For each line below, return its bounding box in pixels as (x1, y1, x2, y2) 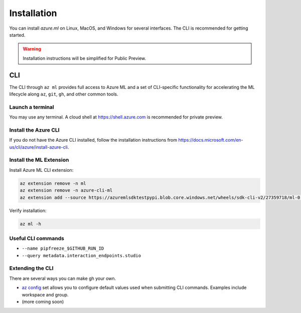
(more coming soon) (22, 299, 64, 304)
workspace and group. (22, 291, 69, 297)
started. (9, 32, 26, 38)
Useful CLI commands (9, 235, 65, 242)
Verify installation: (9, 207, 47, 214)
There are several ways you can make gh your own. (9, 275, 116, 281)
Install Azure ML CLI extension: (9, 167, 74, 173)
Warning (23, 46, 41, 52)
